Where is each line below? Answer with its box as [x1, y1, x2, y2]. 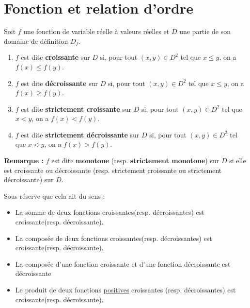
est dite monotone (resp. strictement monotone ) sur [51, 155, 219, 166]
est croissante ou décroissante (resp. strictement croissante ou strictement [4, 165, 222, 175]
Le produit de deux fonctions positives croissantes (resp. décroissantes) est [15, 285, 236, 294]
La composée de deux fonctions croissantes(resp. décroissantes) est [15, 233, 212, 243]
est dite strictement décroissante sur [21, 129, 140, 139]
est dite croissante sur [21, 52, 90, 62]
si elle [229, 155, 246, 166]
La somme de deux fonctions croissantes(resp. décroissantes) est [15, 207, 204, 217]
